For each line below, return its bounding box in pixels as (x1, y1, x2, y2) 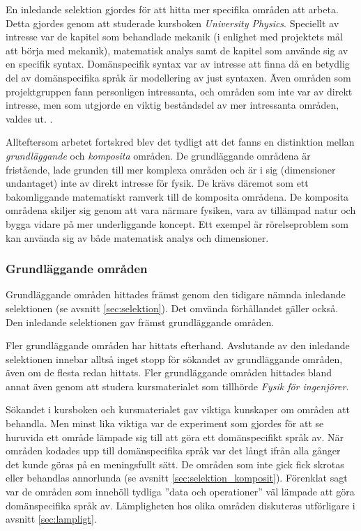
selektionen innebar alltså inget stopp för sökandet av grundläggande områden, (6, 351, 343, 366)
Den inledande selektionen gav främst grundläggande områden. (6, 314, 275, 329)
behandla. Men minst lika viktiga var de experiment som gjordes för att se (6, 416, 324, 431)
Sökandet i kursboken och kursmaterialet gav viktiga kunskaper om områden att (6, 402, 350, 417)
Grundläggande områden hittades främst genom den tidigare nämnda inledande (6, 287, 346, 302)
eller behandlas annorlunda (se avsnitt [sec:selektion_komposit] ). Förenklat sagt (6, 470, 348, 485)
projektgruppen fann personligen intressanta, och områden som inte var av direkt (6, 84, 353, 98)
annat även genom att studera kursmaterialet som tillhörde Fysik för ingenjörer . (6, 378, 349, 393)
